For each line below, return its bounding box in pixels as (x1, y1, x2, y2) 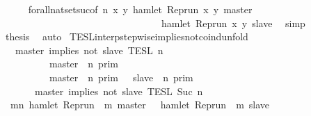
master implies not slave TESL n (15, 42, 164, 57)
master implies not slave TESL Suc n (34, 83, 203, 98)
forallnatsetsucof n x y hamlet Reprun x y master (28, 2, 253, 16)
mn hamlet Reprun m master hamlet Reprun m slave (10, 97, 270, 112)
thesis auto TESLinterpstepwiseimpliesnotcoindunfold (5, 29, 248, 44)
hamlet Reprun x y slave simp (161, 15, 305, 30)
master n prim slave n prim (49, 69, 193, 84)
